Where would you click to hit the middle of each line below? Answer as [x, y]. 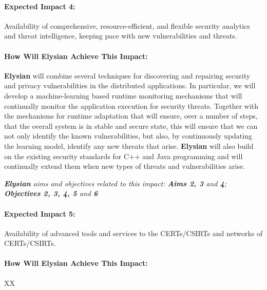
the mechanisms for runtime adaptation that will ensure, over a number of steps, [131, 116]
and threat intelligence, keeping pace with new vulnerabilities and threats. [121, 36]
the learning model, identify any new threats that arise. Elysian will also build [129, 146]
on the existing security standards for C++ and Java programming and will [123, 156]
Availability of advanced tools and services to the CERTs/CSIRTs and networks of [133, 233]
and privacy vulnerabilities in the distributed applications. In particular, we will [130, 85]
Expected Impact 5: [40, 213]
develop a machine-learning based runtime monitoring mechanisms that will [123, 95]
